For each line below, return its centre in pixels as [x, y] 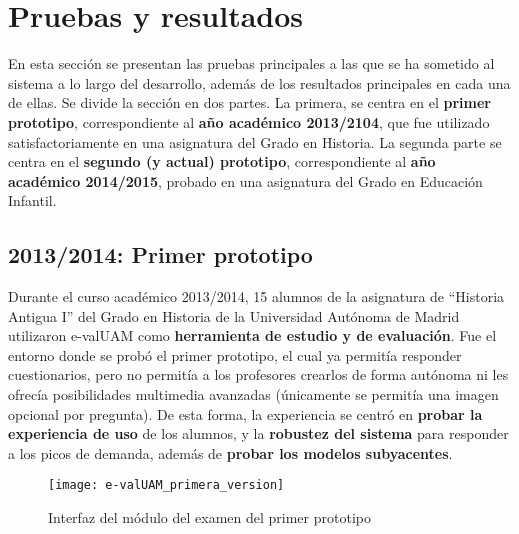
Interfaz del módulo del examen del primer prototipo [209, 517]
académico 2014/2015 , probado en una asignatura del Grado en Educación [245, 180]
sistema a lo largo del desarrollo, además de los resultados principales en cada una [259, 82]
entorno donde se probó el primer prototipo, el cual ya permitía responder [235, 354]
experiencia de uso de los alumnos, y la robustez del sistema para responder [258, 433]
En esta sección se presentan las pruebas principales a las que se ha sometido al [251, 63]
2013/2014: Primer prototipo [160, 254]
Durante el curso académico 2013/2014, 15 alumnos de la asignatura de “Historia [256, 296]
